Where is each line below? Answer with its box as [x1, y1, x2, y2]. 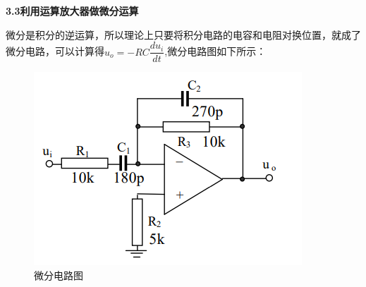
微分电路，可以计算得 [6, 44, 104, 59]
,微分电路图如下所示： [164, 44, 267, 59]
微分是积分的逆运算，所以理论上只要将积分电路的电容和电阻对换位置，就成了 [6, 27, 361, 42]
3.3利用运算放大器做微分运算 [6, 4, 139, 18]
